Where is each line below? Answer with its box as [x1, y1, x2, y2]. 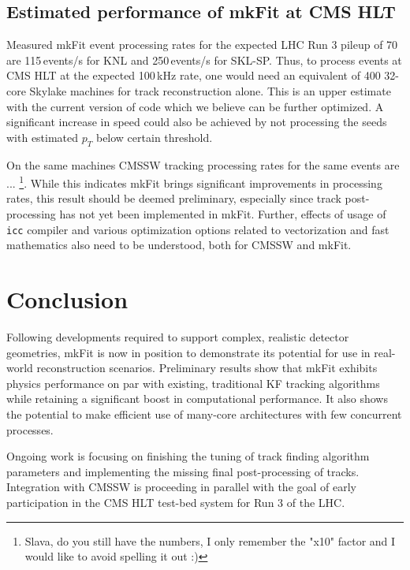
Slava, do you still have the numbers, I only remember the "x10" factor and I [24, 532, 396, 549]
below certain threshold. [95, 129, 213, 145]
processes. [6, 421, 54, 438]
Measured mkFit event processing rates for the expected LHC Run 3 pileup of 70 [6, 36, 398, 53]
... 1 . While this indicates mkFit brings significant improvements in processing [6, 173, 382, 191]
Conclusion [6, 283, 129, 315]
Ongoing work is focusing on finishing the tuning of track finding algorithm [6, 448, 370, 464]
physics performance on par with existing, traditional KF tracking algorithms [6, 374, 380, 391]
